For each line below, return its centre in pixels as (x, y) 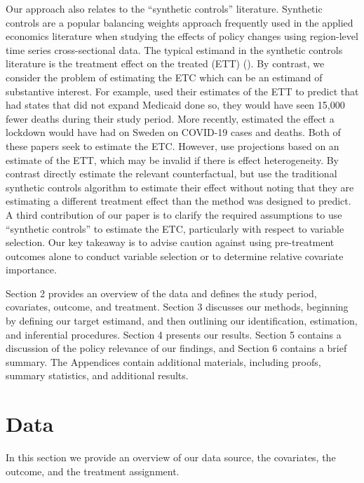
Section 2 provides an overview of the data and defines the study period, (161, 293)
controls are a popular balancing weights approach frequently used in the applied (180, 22)
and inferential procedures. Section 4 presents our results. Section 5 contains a (174, 334)
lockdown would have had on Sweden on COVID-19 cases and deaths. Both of (173, 132)
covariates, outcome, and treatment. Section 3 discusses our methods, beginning (177, 307)
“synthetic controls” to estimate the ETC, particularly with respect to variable (175, 228)
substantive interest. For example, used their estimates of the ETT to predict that (182, 91)
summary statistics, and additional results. (97, 375)
